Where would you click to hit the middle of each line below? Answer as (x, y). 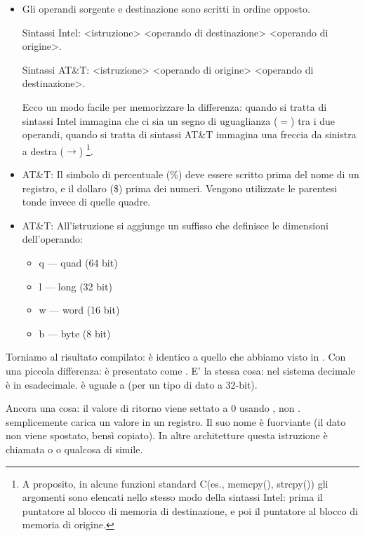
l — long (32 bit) (75, 286)
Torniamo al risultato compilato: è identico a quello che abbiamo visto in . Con (176, 357)
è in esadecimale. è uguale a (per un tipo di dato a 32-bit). (132, 384)
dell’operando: (52, 239)
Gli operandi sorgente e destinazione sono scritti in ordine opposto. (166, 8)
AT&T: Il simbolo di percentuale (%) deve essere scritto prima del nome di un (191, 174)
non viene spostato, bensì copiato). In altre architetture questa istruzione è (167, 435)
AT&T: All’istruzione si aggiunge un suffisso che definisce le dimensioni (175, 225)
